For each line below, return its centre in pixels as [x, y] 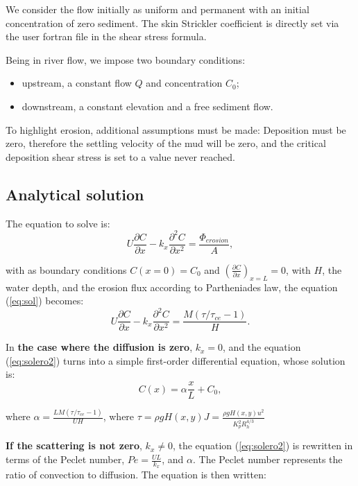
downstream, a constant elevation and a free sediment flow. [147, 106]
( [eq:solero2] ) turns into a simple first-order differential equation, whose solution [176, 360]
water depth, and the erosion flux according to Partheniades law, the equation [172, 287]
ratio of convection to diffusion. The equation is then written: [136, 475]
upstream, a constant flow [77, 83]
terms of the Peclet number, [65, 459]
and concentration [184, 83]
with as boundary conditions [66, 269]
